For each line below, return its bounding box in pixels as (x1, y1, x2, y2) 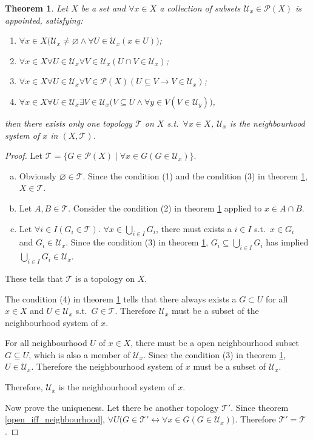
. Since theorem (231, 401, 289, 413)
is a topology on (75, 272, 135, 284)
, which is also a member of (29, 348, 130, 361)
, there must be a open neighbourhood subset (130, 336, 299, 349)
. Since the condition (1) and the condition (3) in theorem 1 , (82, 169, 308, 182)
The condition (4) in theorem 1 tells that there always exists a (5, 292, 237, 305)
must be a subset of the (171, 304, 259, 317)
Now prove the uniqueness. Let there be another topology (5, 401, 219, 413)
